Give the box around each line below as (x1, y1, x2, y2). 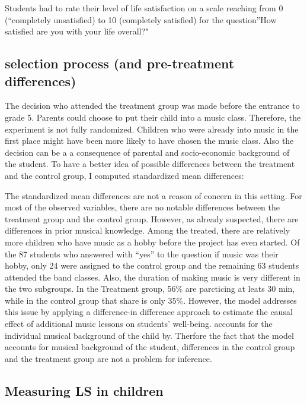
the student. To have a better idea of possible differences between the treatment (5, 158, 295, 170)
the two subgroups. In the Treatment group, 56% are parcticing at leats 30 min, (5, 282, 295, 295)
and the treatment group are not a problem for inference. (5, 352, 212, 364)
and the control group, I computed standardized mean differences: (5, 169, 244, 181)
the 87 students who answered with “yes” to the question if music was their (5, 247, 279, 260)
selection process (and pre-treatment (5, 54, 235, 73)
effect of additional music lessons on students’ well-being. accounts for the (5, 317, 273, 330)
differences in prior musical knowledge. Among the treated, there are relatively (5, 224, 290, 237)
